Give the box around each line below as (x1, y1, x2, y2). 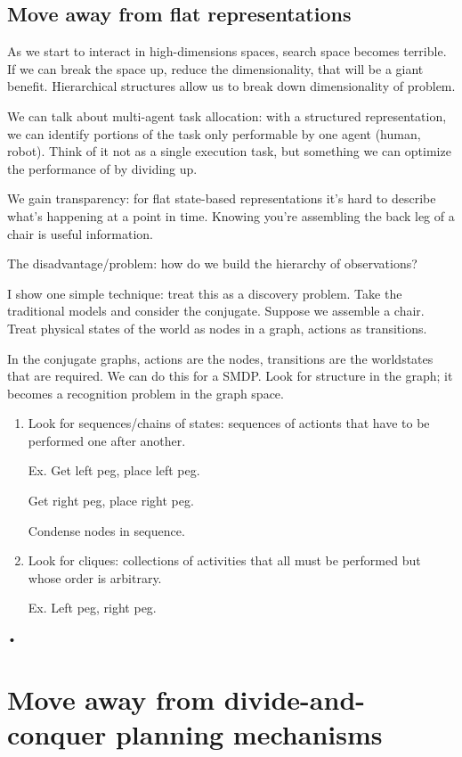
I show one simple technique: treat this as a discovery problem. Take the (7, 284, 402, 302)
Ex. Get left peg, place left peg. (28, 461, 200, 480)
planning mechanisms (115, 716, 383, 753)
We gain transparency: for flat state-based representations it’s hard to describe (7, 189, 436, 208)
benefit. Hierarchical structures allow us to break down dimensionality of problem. (7, 77, 456, 95)
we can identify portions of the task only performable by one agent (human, (7, 124, 421, 143)
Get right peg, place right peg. (28, 491, 194, 510)
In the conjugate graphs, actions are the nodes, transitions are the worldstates (7, 349, 434, 367)
